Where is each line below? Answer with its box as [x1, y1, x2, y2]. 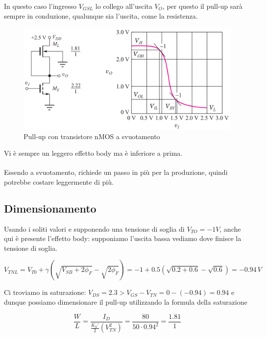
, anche [219, 223, 241, 234]
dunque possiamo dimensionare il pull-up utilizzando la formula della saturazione [4, 297, 247, 307]
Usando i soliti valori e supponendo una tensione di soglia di [4, 223, 185, 234]
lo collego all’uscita [95, 1, 152, 11]
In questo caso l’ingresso [4, 1, 77, 11]
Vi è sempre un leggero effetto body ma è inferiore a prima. [4, 148, 183, 158]
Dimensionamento [4, 200, 97, 216]
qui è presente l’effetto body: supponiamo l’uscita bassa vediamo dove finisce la [4, 233, 242, 243]
